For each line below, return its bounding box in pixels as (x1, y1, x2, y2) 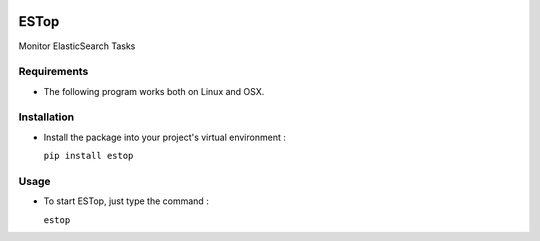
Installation (18, 110, 75, 124)
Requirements (18, 65, 89, 79)
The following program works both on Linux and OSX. (43, 85, 265, 97)
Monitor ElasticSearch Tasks (18, 40, 136, 52)
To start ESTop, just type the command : (43, 195, 209, 207)
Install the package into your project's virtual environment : (43, 131, 287, 143)
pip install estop (43, 150, 134, 162)
